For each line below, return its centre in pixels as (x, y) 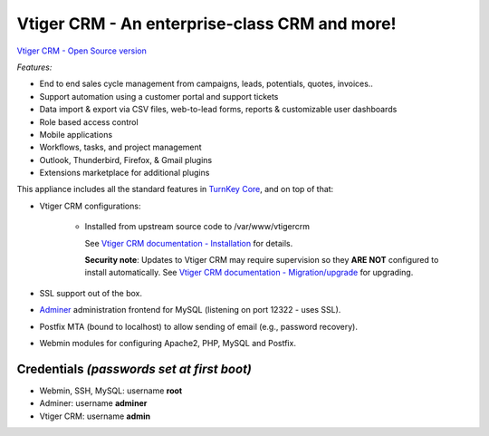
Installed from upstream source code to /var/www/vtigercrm (197, 227)
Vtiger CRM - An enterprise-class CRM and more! (206, 24)
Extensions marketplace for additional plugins (125, 173)
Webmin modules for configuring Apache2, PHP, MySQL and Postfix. (168, 343)
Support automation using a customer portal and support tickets (159, 96)
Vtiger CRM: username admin (95, 416)
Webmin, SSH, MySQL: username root (111, 391)
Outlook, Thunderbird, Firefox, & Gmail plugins (126, 160)
